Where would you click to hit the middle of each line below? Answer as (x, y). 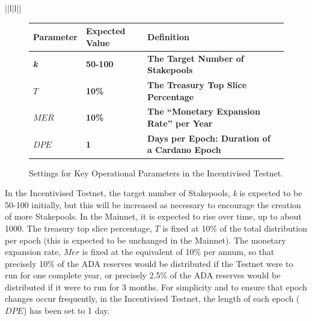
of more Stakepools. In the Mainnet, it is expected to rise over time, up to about (153, 216)
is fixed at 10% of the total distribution (235, 228)
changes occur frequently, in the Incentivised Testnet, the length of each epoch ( (152, 298)
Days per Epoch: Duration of (209, 138)
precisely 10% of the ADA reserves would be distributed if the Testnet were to (149, 263)
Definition (168, 36)
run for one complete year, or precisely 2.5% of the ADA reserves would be (143, 275)
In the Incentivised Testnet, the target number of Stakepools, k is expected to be (154, 193)
